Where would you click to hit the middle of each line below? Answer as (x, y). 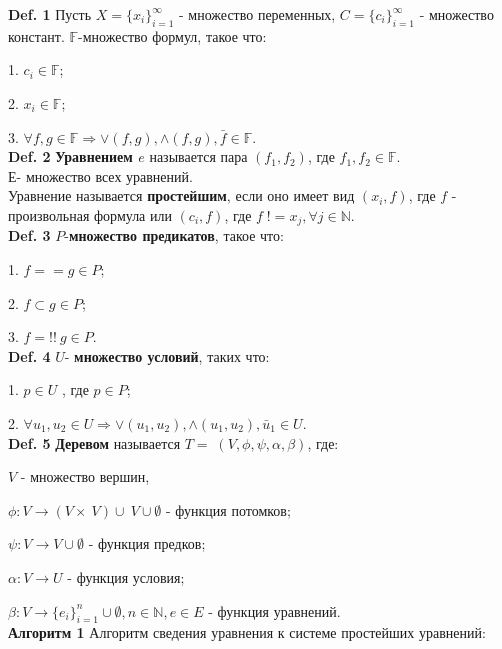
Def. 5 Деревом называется (94, 442)
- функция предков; (147, 543)
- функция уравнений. (274, 610)
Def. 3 (29, 235)
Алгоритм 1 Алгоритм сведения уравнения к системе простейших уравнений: (247, 632)
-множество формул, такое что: (172, 35)
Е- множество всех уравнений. (100, 175)
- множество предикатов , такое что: (174, 235)
